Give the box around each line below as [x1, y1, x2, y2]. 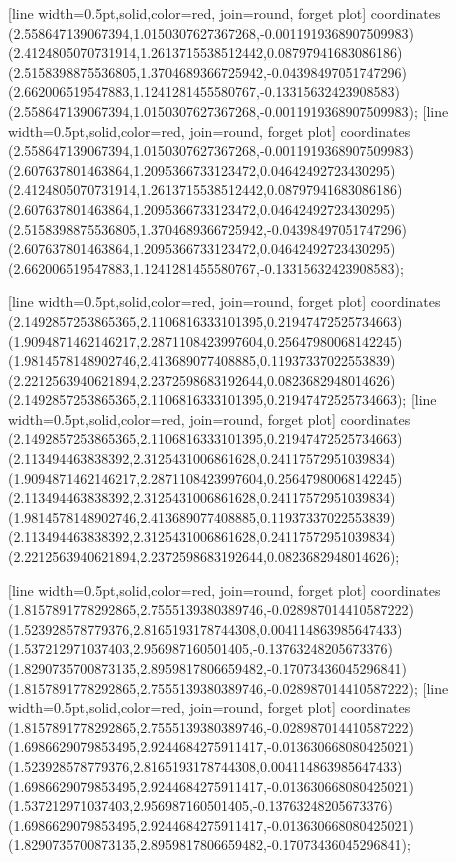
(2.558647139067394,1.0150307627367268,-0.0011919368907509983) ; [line [8, 100, 449, 121]
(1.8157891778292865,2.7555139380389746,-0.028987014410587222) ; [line [8, 677, 449, 698]
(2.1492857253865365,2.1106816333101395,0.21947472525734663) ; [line [8, 389, 437, 410]
